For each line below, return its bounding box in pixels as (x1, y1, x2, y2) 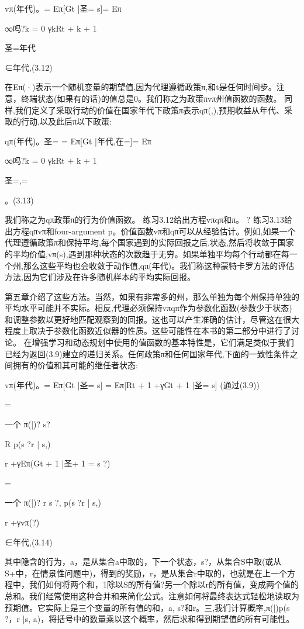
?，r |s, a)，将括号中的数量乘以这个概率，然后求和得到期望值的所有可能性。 (5, 613, 295, 625)
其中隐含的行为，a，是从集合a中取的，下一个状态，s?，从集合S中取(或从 (5, 555, 282, 568)
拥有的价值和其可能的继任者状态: (12, 359, 138, 371)
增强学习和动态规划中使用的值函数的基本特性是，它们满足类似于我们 (32, 336, 294, 348)
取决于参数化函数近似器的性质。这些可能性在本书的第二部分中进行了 (29, 324, 291, 337)
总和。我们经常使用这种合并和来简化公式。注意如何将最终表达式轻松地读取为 (5, 589, 299, 602)
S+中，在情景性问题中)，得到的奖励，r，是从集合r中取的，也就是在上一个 (5, 566, 288, 579)
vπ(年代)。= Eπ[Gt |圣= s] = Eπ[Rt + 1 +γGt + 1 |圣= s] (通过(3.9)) (5, 378, 260, 390)
